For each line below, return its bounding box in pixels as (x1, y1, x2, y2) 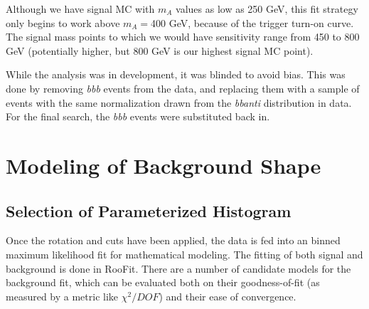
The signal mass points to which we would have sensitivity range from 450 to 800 (6, 29, 360, 44)
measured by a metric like (6, 288, 119, 303)
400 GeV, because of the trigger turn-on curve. (151, 15, 354, 30)
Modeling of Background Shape (6, 150, 321, 179)
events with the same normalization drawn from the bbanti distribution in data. (6, 95, 352, 110)
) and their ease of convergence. (159, 288, 296, 303)
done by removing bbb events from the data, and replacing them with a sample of (6, 80, 360, 95)
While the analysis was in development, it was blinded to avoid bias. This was (6, 67, 346, 82)
